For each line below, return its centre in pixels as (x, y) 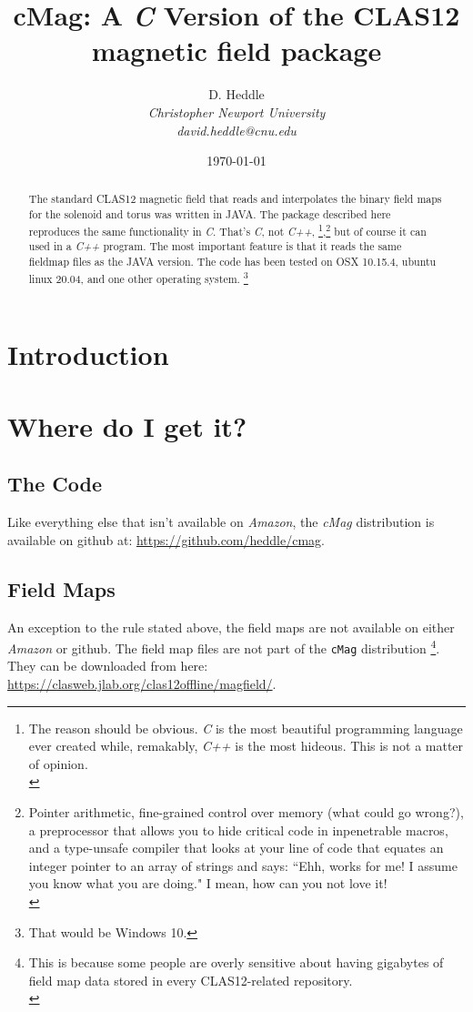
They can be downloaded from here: (108, 666)
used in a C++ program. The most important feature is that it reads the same (215, 246)
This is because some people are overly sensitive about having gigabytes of (236, 962)
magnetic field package (236, 51)
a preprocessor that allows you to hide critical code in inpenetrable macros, (238, 830)
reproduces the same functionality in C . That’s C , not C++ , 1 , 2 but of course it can (227, 229)
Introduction (88, 354)
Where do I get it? (127, 425)
